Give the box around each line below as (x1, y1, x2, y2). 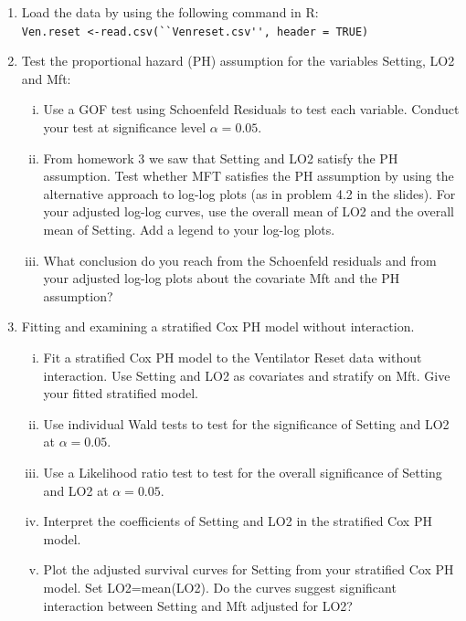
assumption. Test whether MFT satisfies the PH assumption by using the (43, 166, 454, 185)
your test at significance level (43, 118, 207, 137)
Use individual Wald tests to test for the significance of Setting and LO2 (43, 414, 450, 433)
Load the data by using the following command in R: (21, 3, 319, 21)
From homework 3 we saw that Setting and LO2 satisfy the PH (43, 148, 398, 167)
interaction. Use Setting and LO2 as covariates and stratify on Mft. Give (43, 365, 450, 384)
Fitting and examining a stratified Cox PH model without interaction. (21, 317, 415, 336)
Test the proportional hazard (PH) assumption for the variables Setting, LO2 (21, 51, 455, 70)
